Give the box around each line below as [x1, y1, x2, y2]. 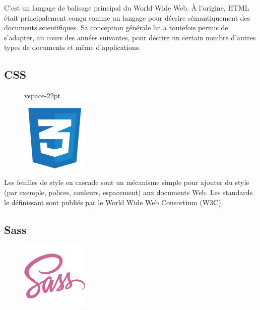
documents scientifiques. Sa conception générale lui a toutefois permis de [4, 22, 228, 33]
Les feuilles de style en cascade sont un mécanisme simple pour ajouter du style [4, 177, 249, 188]
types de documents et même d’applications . [4, 42, 141, 52]
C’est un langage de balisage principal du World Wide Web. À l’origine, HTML [4, 3, 249, 13]
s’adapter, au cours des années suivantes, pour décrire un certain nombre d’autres [4, 32, 256, 42]
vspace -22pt [24, 90, 61, 101]
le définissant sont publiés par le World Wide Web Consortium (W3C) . [4, 197, 223, 207]
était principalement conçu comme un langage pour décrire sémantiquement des [4, 12, 250, 23]
